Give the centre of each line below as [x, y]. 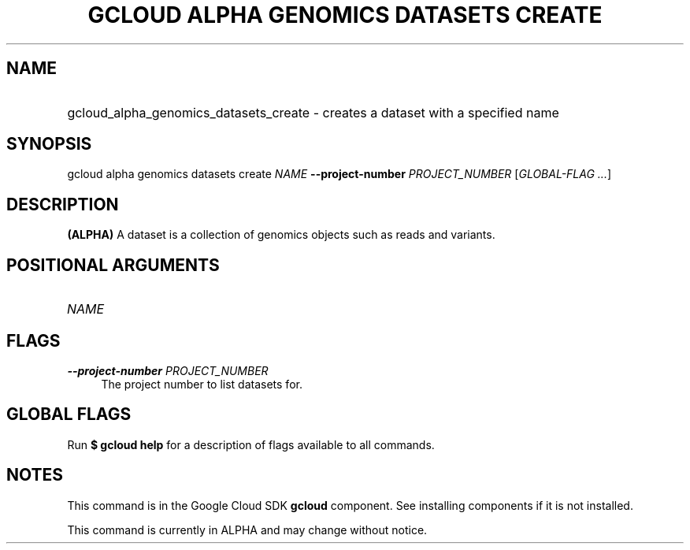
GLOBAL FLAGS [69, 414]
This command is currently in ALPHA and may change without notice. [247, 530]
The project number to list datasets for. [202, 384]
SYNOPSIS [49, 144]
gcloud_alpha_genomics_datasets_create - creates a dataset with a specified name [313, 112]
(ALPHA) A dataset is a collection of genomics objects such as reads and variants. [281, 235]
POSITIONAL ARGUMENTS [113, 265]
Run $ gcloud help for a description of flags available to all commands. [251, 444]
